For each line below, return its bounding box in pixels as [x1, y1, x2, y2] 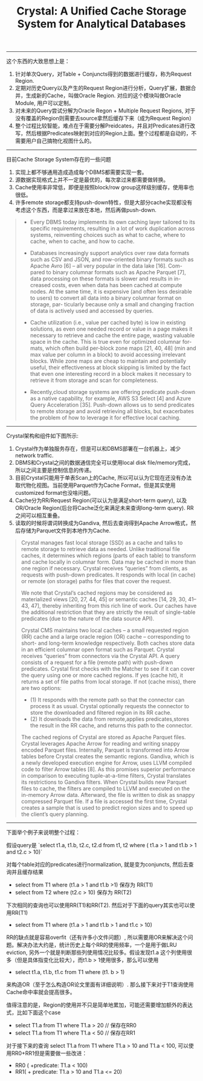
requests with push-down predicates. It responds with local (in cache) [21, 571, 196, 578]
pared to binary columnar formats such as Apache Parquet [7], [30, 269, 186, 276]
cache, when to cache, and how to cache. [30, 237, 135, 245]
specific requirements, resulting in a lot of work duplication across [30, 225, 195, 232]
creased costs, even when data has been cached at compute [30, 282, 182, 289]
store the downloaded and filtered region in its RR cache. [30, 709, 172, 717]
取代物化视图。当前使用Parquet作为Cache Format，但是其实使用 [14, 482, 176, 489]
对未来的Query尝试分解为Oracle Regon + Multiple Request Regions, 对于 [14, 107, 196, 114]
